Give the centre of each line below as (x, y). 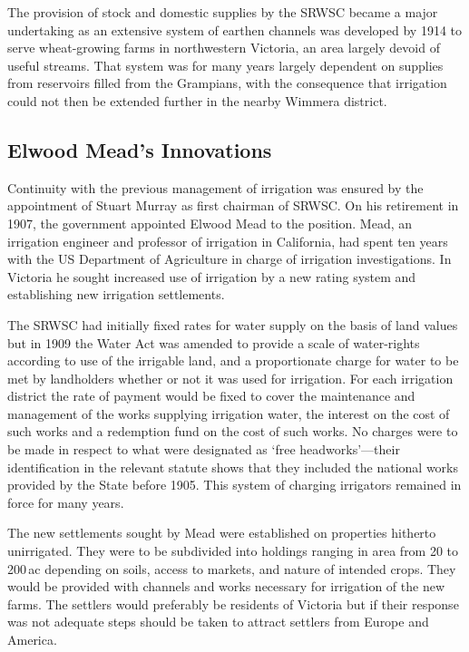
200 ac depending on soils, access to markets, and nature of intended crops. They (232, 568)
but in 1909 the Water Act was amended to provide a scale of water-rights (214, 342)
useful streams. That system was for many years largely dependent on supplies (225, 65)
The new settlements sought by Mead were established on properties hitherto (222, 533)
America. (32, 640)
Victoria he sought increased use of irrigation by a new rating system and (212, 276)
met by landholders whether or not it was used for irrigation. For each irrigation (230, 378)
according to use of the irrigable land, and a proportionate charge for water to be (233, 360)
